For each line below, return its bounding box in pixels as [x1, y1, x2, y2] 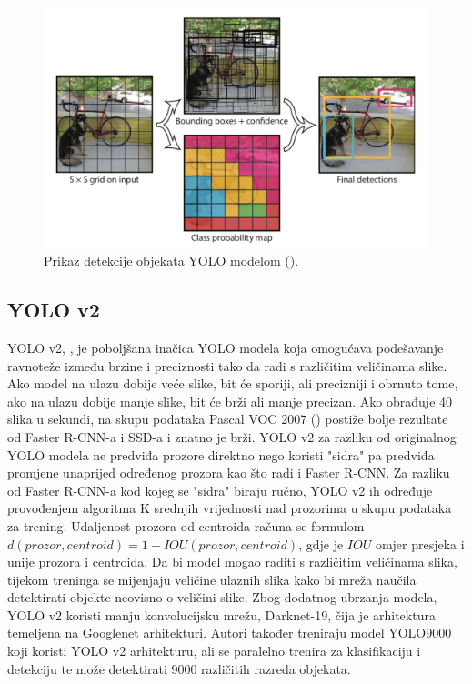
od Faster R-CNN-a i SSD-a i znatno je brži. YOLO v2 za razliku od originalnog [7, 427, 457, 446]
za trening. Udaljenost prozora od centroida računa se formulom [7, 516, 365, 535]
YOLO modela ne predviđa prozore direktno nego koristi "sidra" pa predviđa [7, 445, 435, 464]
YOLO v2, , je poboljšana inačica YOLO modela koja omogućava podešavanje [7, 337, 444, 357]
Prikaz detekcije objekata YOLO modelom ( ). [44, 251, 299, 270]
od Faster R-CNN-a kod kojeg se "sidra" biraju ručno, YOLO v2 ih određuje [7, 480, 433, 499]
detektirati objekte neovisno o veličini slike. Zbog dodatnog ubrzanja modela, [7, 588, 437, 607]
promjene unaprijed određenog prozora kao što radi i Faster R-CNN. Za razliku [7, 463, 450, 482]
